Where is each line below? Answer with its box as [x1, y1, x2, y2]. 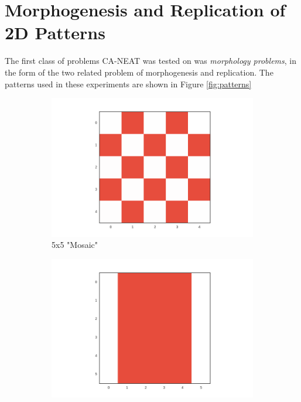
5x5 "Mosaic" [52, 239, 98, 251]
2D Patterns [5, 21, 105, 45]
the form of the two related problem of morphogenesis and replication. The [5, 66, 273, 78]
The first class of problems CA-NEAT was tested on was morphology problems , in [5, 54, 296, 67]
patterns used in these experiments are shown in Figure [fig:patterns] [5, 77, 252, 90]
